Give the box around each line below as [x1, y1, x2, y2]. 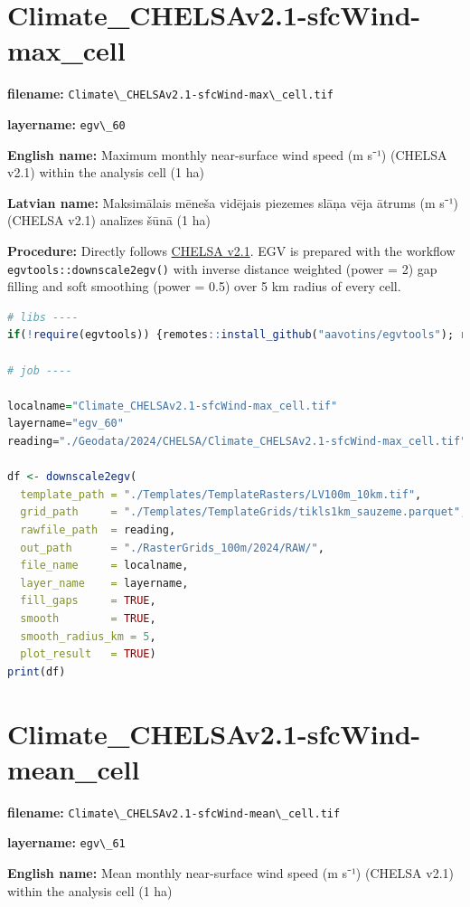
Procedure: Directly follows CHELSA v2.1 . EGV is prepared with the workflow [7, 241, 456, 260]
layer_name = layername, [20, 576, 189, 590]
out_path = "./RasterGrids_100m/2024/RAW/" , [20, 541, 324, 554]
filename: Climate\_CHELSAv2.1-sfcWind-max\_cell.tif [7, 84, 334, 103]
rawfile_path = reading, [20, 523, 176, 536]
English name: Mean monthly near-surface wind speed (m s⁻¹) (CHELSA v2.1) [7, 863, 454, 882]
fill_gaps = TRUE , [20, 594, 156, 608]
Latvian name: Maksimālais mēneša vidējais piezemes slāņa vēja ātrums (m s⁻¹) [7, 193, 459, 212]
